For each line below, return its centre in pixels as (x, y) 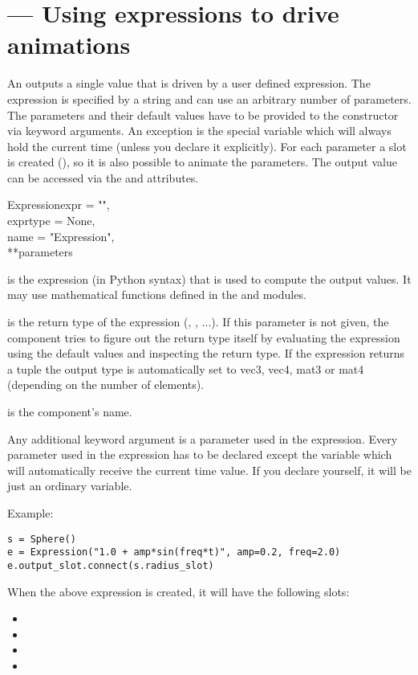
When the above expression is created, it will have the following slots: (179, 591)
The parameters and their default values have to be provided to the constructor (203, 115)
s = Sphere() (42, 539)
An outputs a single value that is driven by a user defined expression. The (189, 83)
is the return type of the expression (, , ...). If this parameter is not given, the (198, 322)
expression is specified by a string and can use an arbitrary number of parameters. (209, 98)
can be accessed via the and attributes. (103, 177)
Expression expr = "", (59, 205)
